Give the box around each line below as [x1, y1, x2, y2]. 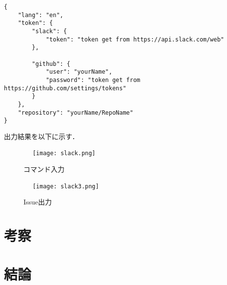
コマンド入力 [23, 164, 64, 174]
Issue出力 [23, 197, 52, 207]
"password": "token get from [45, 76, 141, 83]
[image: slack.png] [32, 150, 96, 157]
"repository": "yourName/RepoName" [18, 109, 133, 116]
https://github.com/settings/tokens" [4, 84, 126, 92]
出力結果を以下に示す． [4, 131, 79, 141]
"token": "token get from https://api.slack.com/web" [45, 36, 225, 43]
